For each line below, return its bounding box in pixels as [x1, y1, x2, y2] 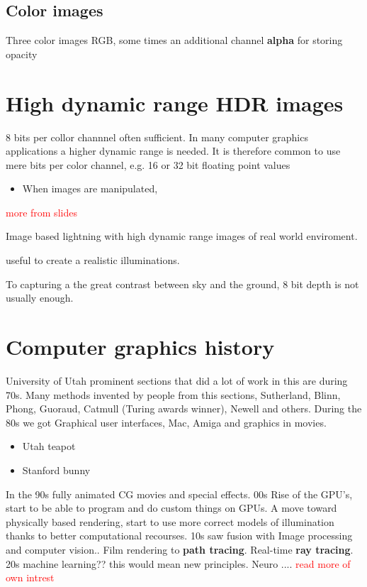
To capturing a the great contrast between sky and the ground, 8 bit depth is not [6, 276, 359, 291]
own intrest [6, 570, 55, 585]
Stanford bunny [22, 462, 91, 477]
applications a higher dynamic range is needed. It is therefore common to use [6, 143, 341, 158]
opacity [6, 46, 38, 61]
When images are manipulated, [22, 181, 158, 196]
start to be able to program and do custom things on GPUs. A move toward [6, 500, 337, 515]
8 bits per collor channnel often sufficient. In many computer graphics [6, 129, 308, 144]
